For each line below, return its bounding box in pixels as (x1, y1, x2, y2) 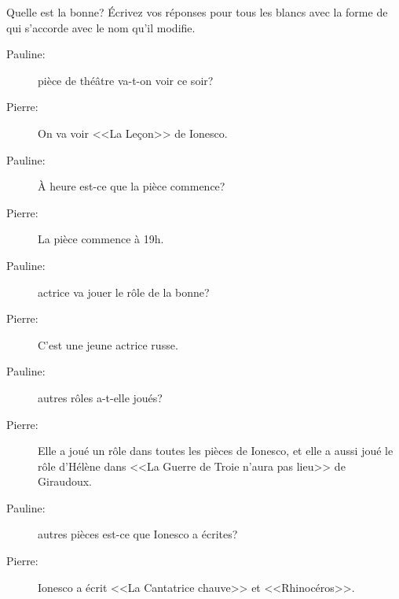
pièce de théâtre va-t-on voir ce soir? (38, 72, 214, 88)
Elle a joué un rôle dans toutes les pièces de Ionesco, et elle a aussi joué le (38, 442, 394, 459)
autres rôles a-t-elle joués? (38, 389, 163, 405)
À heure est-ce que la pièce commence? (38, 178, 225, 194)
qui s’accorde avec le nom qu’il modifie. (6, 19, 196, 35)
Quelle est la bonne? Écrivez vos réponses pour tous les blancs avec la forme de (6, 4, 388, 20)
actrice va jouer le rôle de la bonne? (38, 283, 210, 300)
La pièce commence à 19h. (38, 231, 164, 247)
